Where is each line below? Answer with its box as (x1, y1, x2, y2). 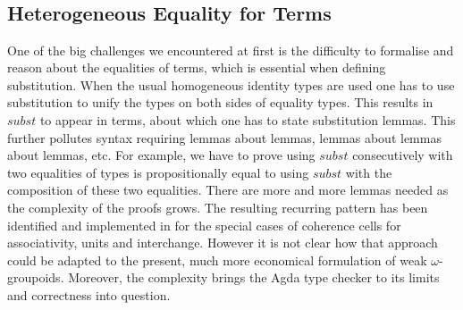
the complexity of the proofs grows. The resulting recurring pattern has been (7, 197, 428, 216)
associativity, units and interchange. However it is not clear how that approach (7, 233, 438, 252)
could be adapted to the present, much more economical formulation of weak (7, 250, 427, 269)
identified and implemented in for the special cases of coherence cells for (7, 215, 401, 234)
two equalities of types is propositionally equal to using (7, 163, 309, 181)
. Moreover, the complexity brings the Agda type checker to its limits (60, 268, 440, 287)
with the (345, 163, 392, 181)
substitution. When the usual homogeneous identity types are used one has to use (7, 75, 455, 94)
